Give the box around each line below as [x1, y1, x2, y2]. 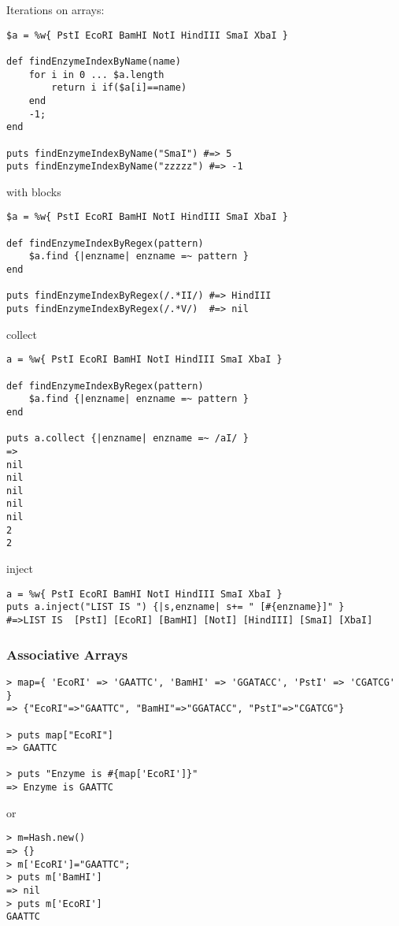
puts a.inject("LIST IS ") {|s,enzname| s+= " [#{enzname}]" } [6, 601, 345, 613]
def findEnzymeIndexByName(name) [6, 55, 181, 67]
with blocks [6, 183, 61, 199]
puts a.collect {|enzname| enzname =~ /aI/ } [6, 433, 249, 444]
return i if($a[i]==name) [51, 82, 187, 94]
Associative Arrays [6, 644, 128, 664]
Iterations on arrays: [6, 2, 105, 17]
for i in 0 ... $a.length [28, 69, 164, 80]
